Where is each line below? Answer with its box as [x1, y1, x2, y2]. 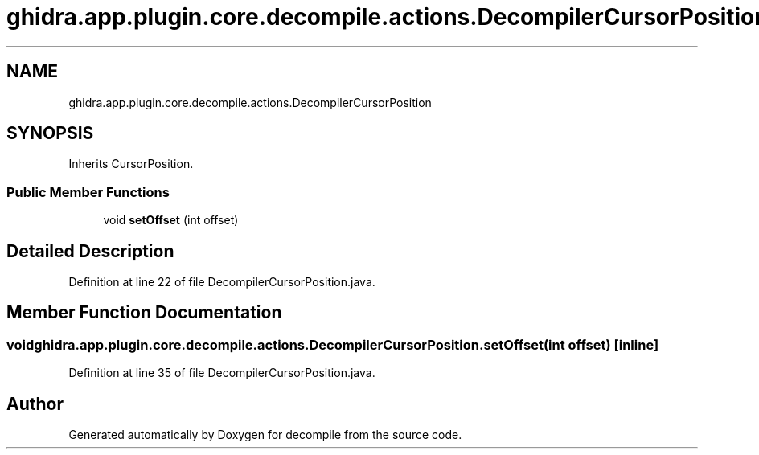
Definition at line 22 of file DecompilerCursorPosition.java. [68, 275, 375, 289]
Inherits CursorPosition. [68, 157, 194, 171]
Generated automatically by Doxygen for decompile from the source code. [68, 428, 462, 442]
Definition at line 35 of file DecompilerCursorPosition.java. [68, 366, 375, 380]
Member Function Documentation [6, 302, 282, 323]
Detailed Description [6, 240, 174, 261]
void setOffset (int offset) [103, 213, 239, 227]
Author [6, 393, 64, 414]
